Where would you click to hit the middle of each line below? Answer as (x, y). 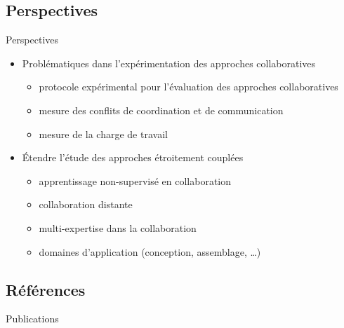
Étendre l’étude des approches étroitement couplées (133, 157)
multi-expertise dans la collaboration (118, 227)
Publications (32, 319)
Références (46, 289)
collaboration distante (86, 204)
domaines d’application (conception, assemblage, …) (150, 251)
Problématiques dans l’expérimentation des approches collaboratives (169, 63)
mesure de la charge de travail (103, 134)
